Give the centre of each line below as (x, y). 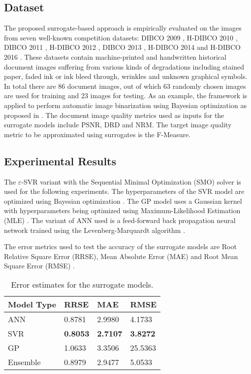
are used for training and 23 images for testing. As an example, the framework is (126, 95)
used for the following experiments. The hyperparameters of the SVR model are (124, 191)
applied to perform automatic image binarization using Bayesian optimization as (125, 105)
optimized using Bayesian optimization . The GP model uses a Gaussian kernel (123, 201)
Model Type (32, 304)
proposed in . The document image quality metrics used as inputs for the (114, 115)
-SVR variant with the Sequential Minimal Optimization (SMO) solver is (131, 181)
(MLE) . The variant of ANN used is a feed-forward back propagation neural (120, 220)
